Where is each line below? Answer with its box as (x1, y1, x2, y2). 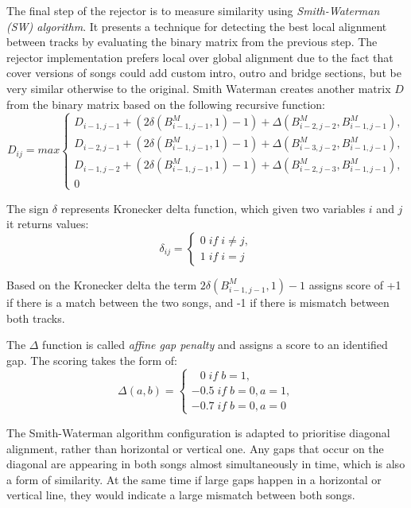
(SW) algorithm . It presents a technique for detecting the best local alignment (6, 17, 387, 34)
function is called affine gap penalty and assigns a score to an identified (42, 336, 388, 353)
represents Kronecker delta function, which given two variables (60, 200, 366, 216)
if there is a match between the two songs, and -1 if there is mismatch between (6, 293, 390, 310)
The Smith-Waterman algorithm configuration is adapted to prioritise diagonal (6, 424, 390, 440)
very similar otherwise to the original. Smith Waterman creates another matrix (6, 79, 391, 96)
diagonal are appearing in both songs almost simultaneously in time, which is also (6, 456, 405, 472)
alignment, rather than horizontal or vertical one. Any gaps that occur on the (6, 440, 384, 456)
